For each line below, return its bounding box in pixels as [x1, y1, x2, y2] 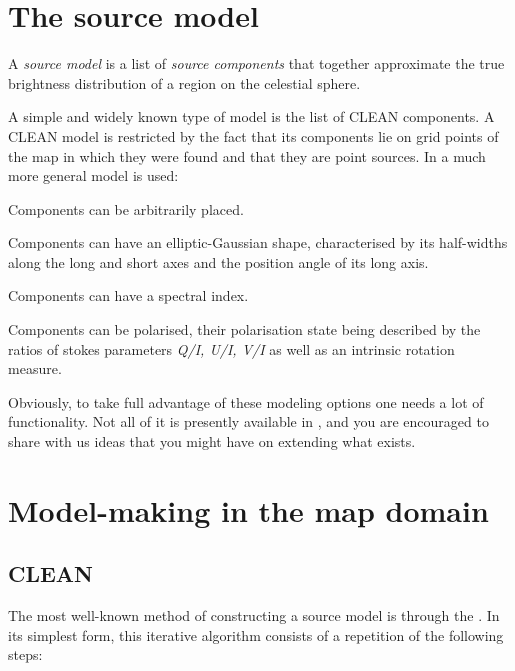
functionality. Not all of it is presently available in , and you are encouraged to [8, 411, 489, 432]
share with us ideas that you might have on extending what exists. [8, 431, 416, 452]
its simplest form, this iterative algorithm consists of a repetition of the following [8, 624, 504, 645]
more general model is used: [8, 165, 179, 186]
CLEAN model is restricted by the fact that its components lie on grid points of [8, 125, 499, 146]
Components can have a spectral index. [8, 285, 249, 306]
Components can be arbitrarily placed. [8, 198, 244, 219]
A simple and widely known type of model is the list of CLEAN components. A [8, 106, 495, 127]
